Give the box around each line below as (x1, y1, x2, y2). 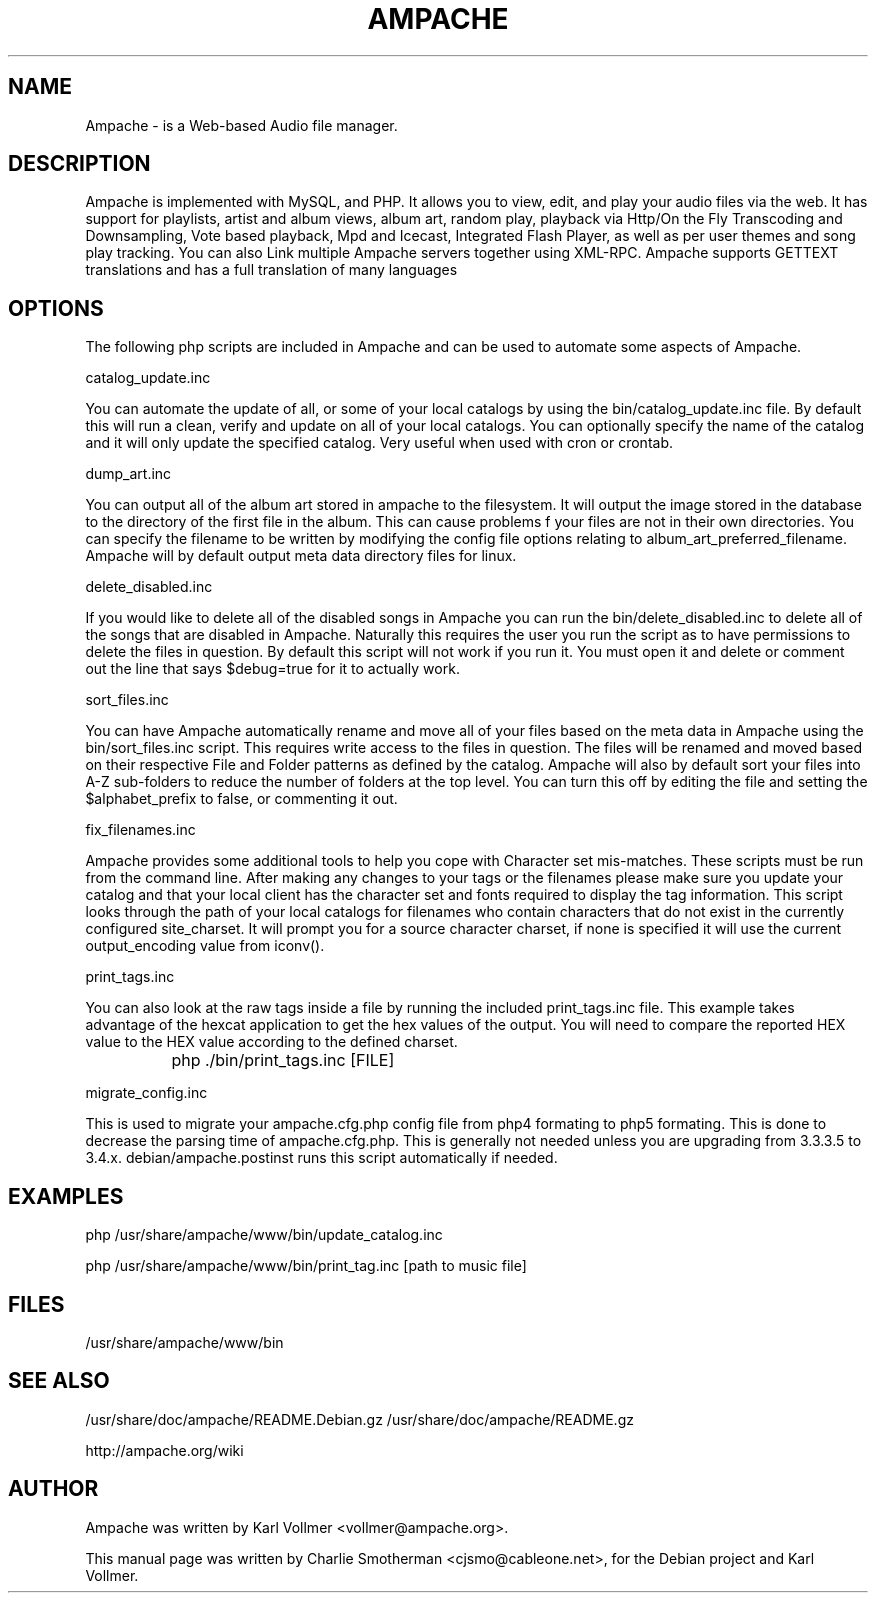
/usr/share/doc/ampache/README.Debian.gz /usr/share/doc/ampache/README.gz (85, 1410, 634, 1428)
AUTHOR (8, 1476, 99, 1502)
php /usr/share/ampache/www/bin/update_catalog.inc (85, 1226, 443, 1244)
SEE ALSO (8, 1368, 110, 1394)
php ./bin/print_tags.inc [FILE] (171, 1050, 395, 1071)
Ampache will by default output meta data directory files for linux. (85, 547, 517, 565)
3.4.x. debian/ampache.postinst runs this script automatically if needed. (85, 1149, 558, 1167)
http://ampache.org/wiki (85, 1441, 244, 1459)
